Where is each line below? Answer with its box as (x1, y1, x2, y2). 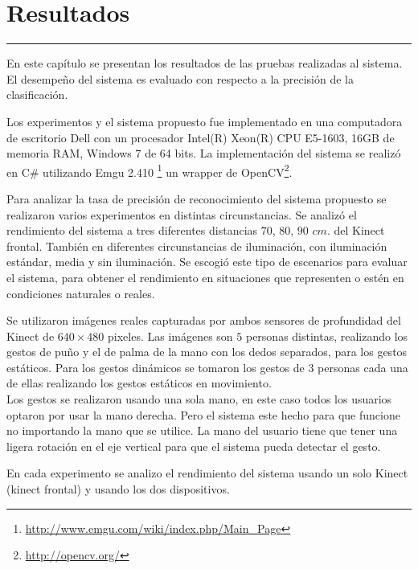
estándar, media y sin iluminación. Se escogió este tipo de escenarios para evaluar (6, 253, 408, 270)
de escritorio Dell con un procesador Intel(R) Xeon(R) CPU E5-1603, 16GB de (6, 129, 395, 145)
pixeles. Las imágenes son (108, 327, 233, 344)
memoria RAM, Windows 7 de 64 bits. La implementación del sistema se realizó (6, 145, 401, 162)
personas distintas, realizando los (245, 327, 408, 344)
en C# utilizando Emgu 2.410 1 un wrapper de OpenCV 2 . (6, 161, 293, 180)
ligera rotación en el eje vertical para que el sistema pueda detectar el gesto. (6, 437, 381, 454)
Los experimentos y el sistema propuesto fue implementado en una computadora (6, 113, 403, 129)
